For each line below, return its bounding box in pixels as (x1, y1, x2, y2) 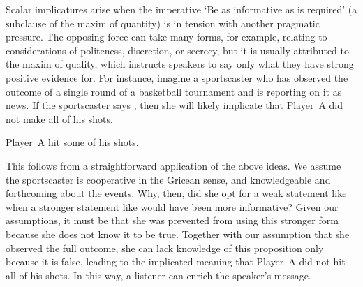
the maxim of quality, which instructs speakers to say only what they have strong (6, 57, 354, 71)
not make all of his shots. (6, 111, 113, 126)
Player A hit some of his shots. (6, 135, 139, 149)
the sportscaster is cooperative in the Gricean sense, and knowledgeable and (6, 172, 331, 186)
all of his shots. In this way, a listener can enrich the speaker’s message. (6, 267, 311, 282)
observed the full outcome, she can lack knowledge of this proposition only (6, 240, 324, 255)
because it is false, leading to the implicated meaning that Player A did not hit (6, 254, 346, 269)
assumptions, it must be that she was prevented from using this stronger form (6, 213, 339, 228)
